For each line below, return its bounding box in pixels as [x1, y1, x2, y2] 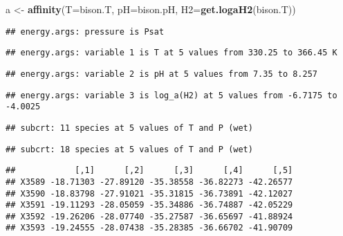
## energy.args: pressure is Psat [6, 26, 165, 37]
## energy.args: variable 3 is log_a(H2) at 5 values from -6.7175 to [6, 90, 337, 100]
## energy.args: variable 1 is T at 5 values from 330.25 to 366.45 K [6, 48, 337, 58]
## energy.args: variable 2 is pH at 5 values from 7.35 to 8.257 [6, 69, 318, 79]
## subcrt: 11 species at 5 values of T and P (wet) [6, 122, 253, 133]
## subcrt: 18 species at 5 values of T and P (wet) [6, 144, 253, 154]
